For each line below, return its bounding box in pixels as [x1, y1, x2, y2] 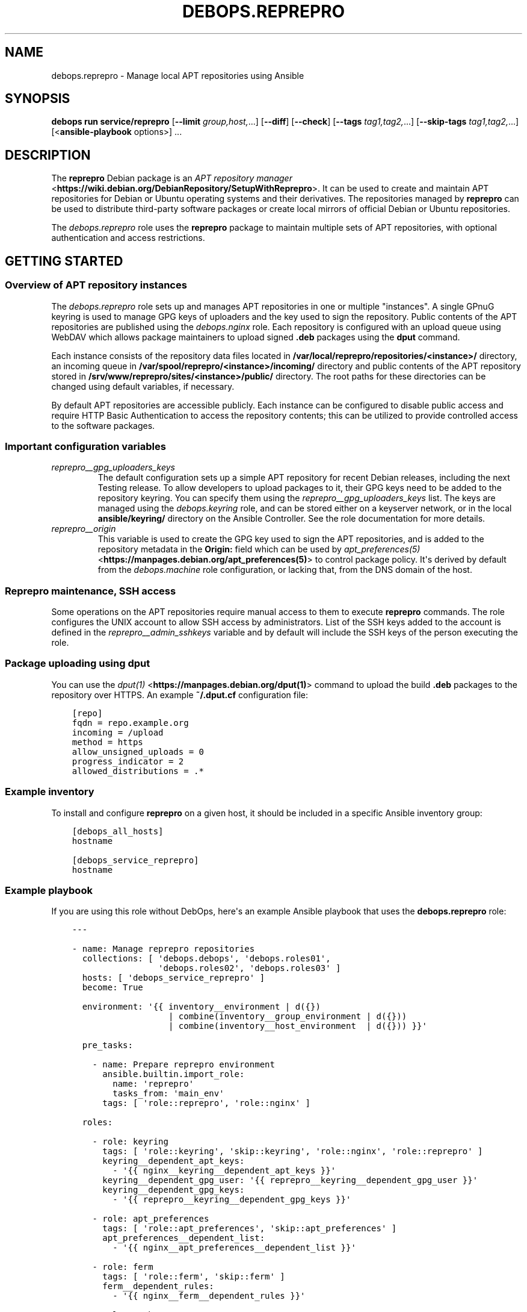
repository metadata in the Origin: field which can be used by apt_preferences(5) [97, 544, 421, 555]
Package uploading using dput [5, 657, 150, 670]
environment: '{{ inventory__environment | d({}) [82, 1002, 321, 1012]
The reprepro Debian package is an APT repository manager [51, 173, 292, 184]
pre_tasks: [82, 1040, 133, 1051]
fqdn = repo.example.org [72, 717, 189, 728]
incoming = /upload [72, 727, 164, 737]
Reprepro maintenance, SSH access [5, 584, 176, 597]
